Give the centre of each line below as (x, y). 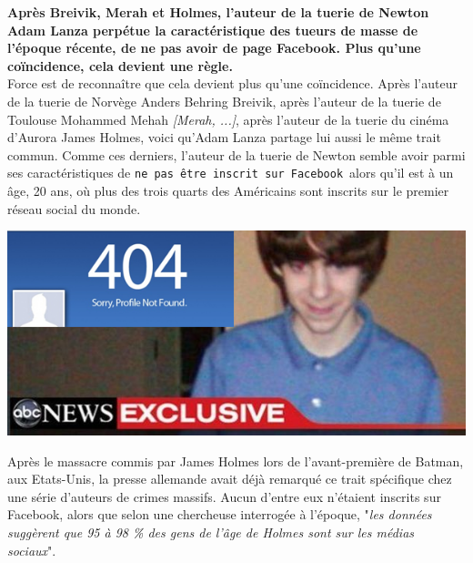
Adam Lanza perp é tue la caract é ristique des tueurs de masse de (213, 30)
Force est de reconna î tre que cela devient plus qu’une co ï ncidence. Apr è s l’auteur (232, 83)
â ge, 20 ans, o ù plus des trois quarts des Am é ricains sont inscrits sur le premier (228, 190)
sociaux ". (32, 550)
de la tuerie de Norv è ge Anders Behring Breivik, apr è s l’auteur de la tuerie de (224, 101)
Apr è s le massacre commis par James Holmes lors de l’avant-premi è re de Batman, (236, 461)
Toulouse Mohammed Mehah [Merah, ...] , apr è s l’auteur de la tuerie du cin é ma (228, 119)
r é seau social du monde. (74, 208)
